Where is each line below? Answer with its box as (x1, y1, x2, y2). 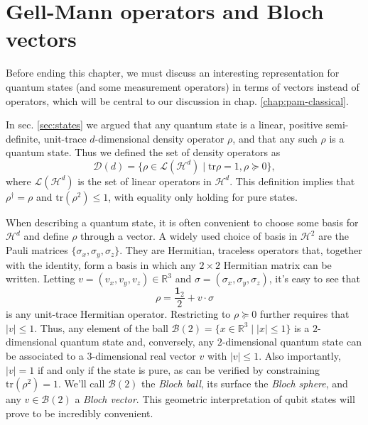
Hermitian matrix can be (223, 257, 332, 272)
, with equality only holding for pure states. (108, 189, 298, 204)
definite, (6, 131, 41, 145)
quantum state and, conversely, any (60, 334, 215, 349)
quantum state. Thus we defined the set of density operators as (6, 145, 281, 160)
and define (23, 228, 69, 243)
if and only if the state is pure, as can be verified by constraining (37, 362, 320, 377)
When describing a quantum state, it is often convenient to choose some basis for (6, 214, 359, 229)
